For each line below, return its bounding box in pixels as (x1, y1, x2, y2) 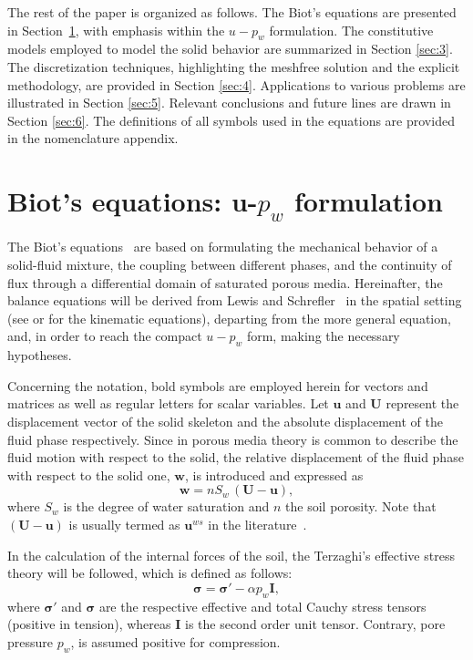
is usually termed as (68, 515, 180, 533)
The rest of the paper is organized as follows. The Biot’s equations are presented (7, 3, 457, 21)
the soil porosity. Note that (285, 497, 437, 516)
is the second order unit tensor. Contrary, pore (184, 614, 446, 634)
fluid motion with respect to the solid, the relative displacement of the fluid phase (7, 448, 464, 467)
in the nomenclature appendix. (7, 129, 179, 148)
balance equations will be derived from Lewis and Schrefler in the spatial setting (7, 291, 462, 310)
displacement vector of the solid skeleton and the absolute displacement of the (7, 412, 443, 431)
